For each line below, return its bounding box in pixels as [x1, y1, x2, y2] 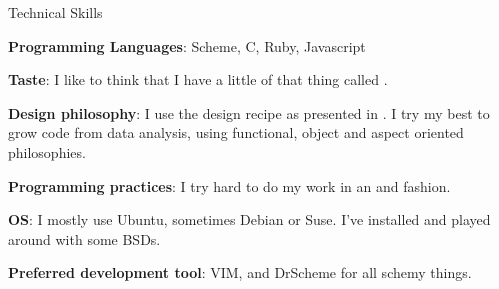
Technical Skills [8, 2, 103, 22]
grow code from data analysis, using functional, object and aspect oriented [8, 122, 464, 143]
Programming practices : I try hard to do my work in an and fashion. [8, 175, 451, 196]
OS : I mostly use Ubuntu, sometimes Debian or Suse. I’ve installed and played [8, 209, 491, 230]
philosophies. [8, 141, 86, 162]
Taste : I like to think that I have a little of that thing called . [8, 69, 388, 90]
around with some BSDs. [8, 228, 161, 249]
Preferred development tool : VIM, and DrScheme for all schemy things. [8, 262, 472, 283]
